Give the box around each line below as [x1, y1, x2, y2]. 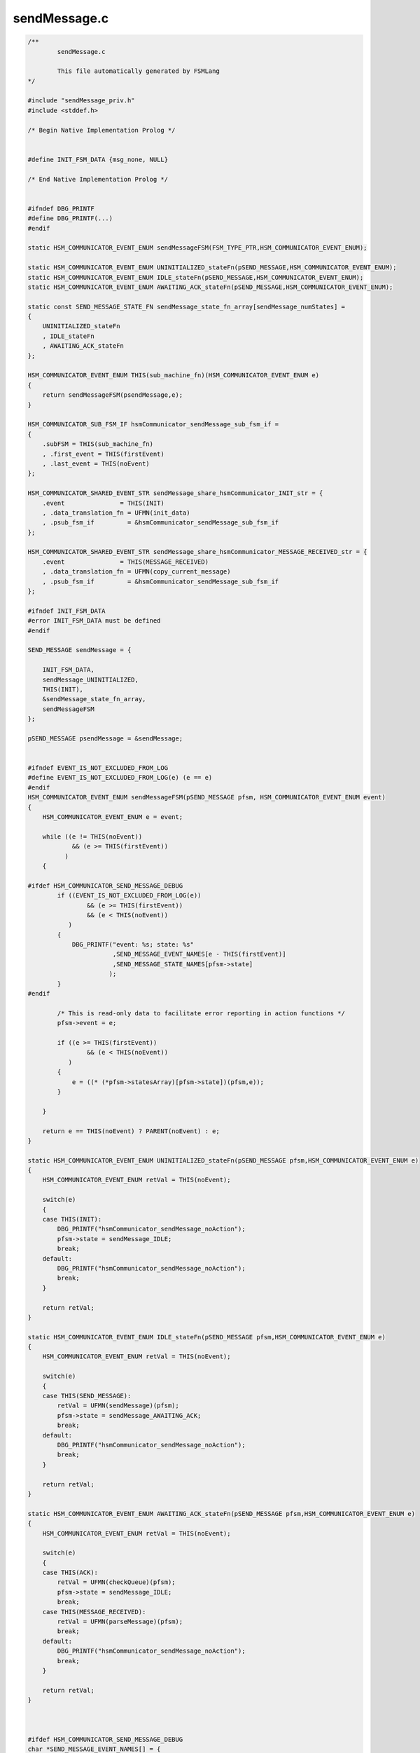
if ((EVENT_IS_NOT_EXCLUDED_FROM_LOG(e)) [57, 891, 202, 900]
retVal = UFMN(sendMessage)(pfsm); [57, 1402, 180, 1409]
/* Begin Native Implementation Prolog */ [27, 126, 176, 134]
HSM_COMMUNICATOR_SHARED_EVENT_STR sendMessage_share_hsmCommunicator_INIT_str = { [27, 489, 323, 497]
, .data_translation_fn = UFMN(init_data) [42, 508, 190, 517]
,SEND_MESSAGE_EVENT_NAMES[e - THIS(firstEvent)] [112, 950, 286, 959]
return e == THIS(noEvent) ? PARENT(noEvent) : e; [42, 1127, 220, 1135]
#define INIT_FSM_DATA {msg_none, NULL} [27, 155, 168, 163]
